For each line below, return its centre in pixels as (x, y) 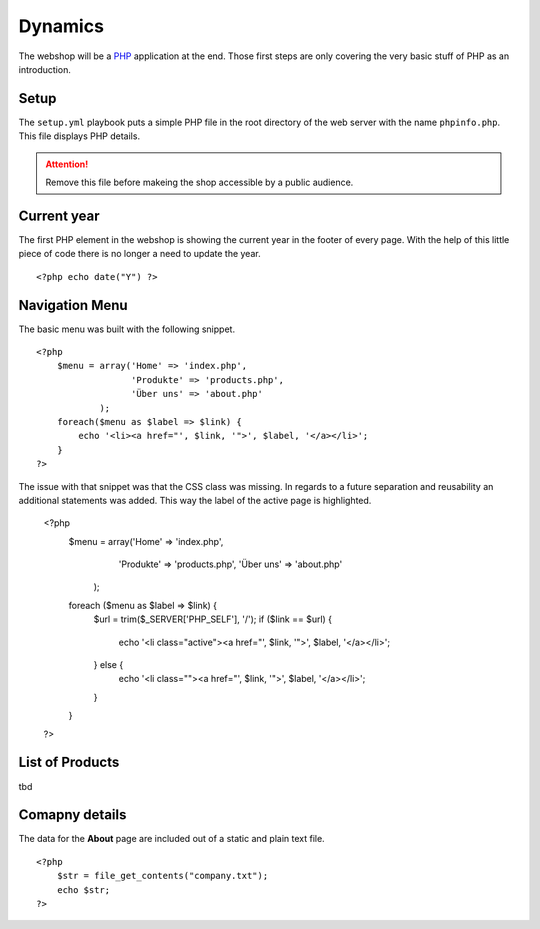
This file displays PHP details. (79, 136)
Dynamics (61, 26)
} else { (108, 665)
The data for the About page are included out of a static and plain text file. (171, 839)
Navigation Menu (73, 305)
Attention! (67, 164)
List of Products (69, 762)
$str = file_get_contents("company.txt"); (162, 876)
